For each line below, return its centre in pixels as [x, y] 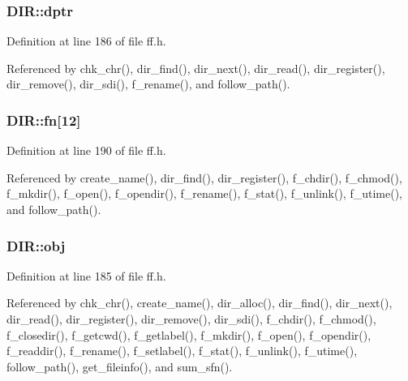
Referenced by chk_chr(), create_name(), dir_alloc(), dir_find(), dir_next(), [200, 303]
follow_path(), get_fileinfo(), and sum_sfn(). [120, 366]
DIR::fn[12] [44, 120]
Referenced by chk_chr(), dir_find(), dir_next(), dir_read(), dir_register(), [196, 68]
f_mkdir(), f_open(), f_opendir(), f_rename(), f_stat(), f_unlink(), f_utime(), [204, 193]
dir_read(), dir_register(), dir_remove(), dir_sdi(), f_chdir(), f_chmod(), [191, 319]
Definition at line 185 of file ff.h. [86, 275]
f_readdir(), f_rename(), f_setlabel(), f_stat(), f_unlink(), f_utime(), [182, 351]
